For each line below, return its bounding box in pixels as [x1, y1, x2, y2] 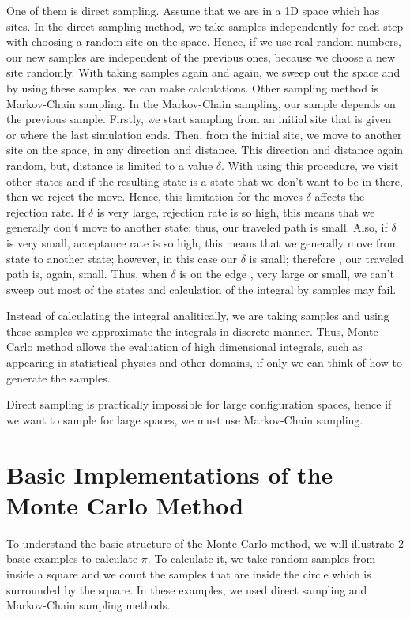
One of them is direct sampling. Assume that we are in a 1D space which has [6, 2, 380, 18]
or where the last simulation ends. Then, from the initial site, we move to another [6, 126, 402, 142]
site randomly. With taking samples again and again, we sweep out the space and [6, 64, 401, 81]
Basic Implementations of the [6, 458, 333, 490]
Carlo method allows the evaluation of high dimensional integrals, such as [6, 338, 363, 355]
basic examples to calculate [6, 550, 138, 567]
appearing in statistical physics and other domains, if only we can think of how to [6, 354, 402, 371]
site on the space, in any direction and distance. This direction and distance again [6, 141, 404, 158]
